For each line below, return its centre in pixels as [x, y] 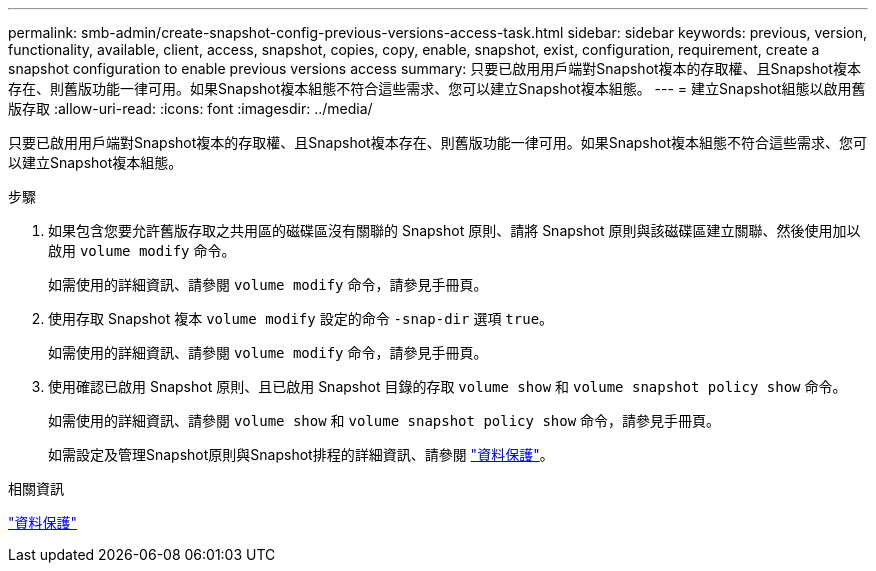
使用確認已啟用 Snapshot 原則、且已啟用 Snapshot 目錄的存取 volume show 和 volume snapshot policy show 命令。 [447, 386]
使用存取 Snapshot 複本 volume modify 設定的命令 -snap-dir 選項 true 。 [301, 318]
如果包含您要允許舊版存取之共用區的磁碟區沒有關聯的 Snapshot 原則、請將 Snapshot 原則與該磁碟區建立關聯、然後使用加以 [454, 230]
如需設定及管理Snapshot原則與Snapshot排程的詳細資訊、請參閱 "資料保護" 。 [301, 454]
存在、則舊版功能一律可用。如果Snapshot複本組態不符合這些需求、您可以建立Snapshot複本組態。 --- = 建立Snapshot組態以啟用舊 [437, 88]
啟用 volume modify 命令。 [142, 250]
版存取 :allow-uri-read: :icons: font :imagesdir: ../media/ [190, 108]
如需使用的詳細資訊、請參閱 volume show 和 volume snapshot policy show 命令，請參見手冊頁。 [384, 420]
